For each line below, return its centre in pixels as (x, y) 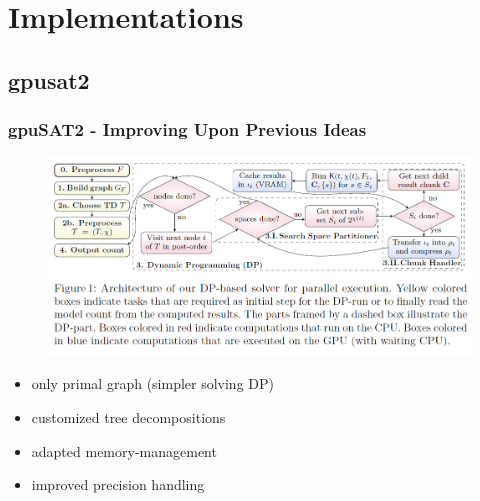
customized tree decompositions (128, 416)
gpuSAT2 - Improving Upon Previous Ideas (187, 129)
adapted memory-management (124, 450)
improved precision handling (118, 484)
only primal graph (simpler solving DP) (152, 383)
